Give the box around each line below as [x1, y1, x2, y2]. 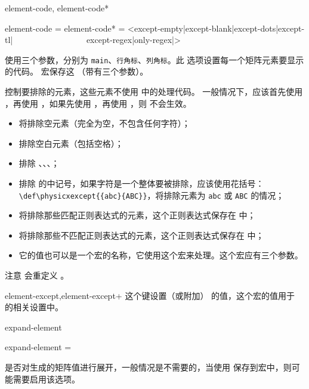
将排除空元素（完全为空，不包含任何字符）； [18, 117, 190, 129]
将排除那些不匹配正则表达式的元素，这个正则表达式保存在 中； [18, 229, 264, 241]
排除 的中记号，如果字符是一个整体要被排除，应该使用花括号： [18, 177, 264, 189]
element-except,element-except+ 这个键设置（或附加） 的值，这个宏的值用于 [5, 289, 295, 301]
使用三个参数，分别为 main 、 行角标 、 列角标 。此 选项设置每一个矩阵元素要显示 [5, 53, 304, 66]
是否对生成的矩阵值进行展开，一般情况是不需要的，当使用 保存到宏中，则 [5, 361, 292, 373]
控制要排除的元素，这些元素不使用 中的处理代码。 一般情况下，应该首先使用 [5, 85, 303, 98]
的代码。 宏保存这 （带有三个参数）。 [5, 65, 149, 78]
